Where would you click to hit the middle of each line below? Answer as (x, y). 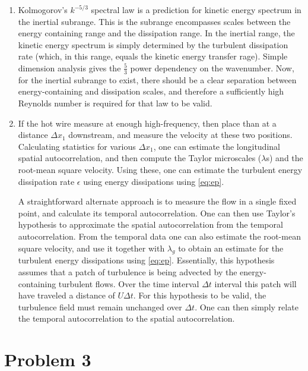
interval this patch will (255, 283)
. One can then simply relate (247, 306)
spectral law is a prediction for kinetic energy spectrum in (196, 10)
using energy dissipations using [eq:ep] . (154, 181)
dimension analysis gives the (69, 67)
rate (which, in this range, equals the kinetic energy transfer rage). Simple (153, 56)
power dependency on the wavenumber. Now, (212, 67)
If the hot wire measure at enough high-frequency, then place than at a (147, 123)
